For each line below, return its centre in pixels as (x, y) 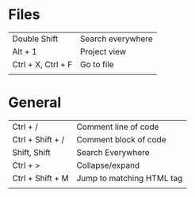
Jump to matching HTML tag (130, 178)
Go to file (97, 64)
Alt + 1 (25, 51)
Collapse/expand (108, 165)
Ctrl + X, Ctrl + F (42, 64)
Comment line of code (118, 127)
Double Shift (35, 39)
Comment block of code (121, 139)
